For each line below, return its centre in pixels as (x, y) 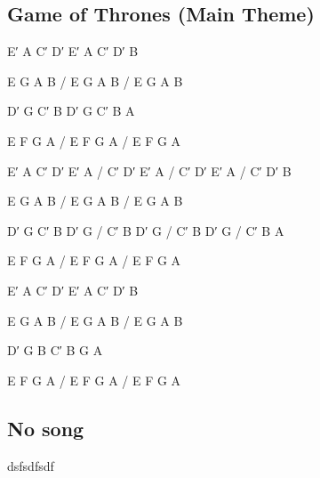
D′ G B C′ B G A (55, 350)
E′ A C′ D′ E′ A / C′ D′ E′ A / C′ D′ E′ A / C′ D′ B (149, 170)
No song (46, 428)
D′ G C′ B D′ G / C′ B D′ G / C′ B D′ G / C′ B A (146, 230)
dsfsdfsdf (31, 465)
